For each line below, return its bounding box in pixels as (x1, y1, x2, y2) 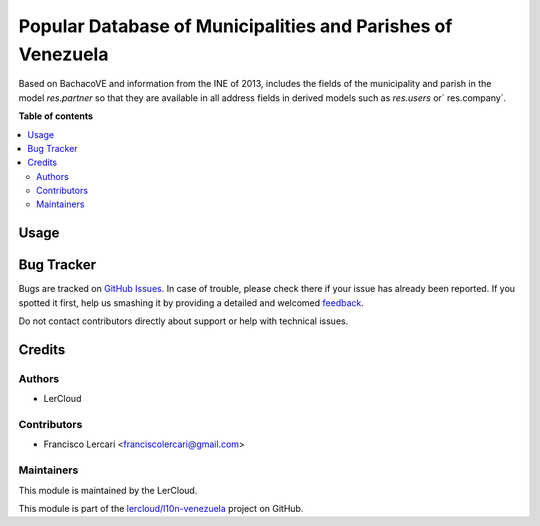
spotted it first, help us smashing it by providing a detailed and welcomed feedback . (18, 296, 365, 309)
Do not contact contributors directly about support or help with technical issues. (18, 315, 349, 327)
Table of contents (18, 110, 94, 122)
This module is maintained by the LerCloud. (18, 484, 198, 496)
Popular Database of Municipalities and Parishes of (18, 15, 453, 37)
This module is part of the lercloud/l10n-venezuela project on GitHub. (18, 503, 304, 514)
